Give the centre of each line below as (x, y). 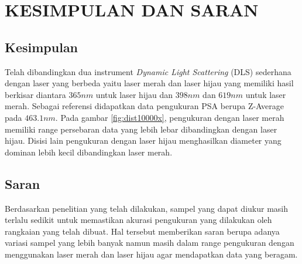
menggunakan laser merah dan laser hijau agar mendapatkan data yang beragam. (151, 254)
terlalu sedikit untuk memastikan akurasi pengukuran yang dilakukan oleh (138, 220)
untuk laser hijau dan (134, 94)
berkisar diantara (35, 94)
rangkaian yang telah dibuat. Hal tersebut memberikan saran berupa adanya (142, 231)
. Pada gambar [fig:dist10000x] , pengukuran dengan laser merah (170, 117)
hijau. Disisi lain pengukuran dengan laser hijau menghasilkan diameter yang (143, 141)
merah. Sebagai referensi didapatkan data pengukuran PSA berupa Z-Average (144, 106)
